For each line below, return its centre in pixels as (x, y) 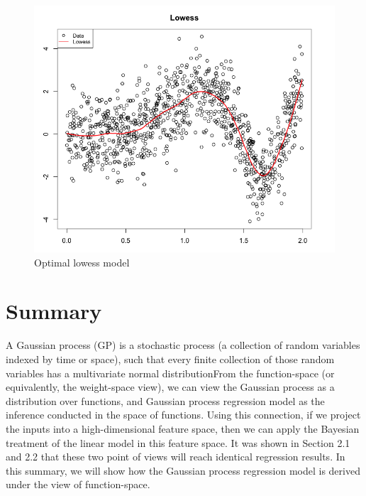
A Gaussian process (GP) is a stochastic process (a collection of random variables (183, 345)
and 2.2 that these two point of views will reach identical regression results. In (176, 457)
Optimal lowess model (82, 262)
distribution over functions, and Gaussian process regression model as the (165, 400)
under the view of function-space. (78, 484)
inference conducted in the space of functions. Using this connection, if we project (183, 415)
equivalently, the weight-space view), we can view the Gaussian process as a (170, 387)
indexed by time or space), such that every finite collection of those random (170, 359)
